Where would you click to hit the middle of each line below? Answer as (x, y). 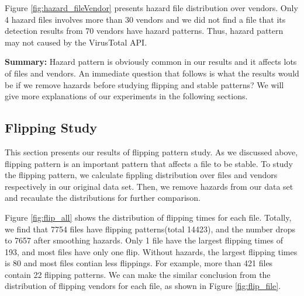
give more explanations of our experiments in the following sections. (126, 96)
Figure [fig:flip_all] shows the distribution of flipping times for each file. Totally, (148, 217)
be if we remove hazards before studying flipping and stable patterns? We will (144, 84)
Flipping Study (51, 128)
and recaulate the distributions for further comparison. (103, 198)
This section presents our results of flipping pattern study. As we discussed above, (151, 152)
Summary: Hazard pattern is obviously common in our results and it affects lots (151, 62)
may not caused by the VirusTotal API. (76, 42)
